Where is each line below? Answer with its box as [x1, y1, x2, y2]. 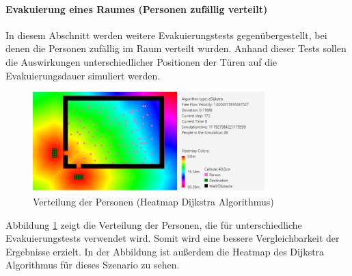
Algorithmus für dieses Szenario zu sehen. [5, 258, 180, 272]
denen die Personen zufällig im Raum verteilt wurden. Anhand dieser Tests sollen [5, 41, 347, 55]
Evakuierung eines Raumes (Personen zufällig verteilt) [5, 1, 268, 16]
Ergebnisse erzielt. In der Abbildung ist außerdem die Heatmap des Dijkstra [5, 244, 325, 258]
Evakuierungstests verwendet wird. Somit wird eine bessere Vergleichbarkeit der [5, 231, 340, 245]
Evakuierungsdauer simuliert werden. [5, 68, 161, 82]
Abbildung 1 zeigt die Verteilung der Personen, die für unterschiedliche [5, 217, 302, 231]
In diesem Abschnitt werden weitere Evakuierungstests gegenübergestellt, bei [5, 27, 327, 42]
